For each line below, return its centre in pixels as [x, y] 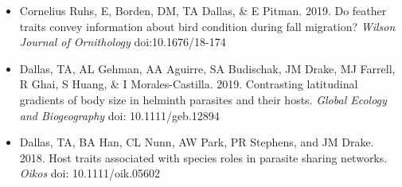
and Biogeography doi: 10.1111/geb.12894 [119, 115]
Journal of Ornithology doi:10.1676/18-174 [123, 42]
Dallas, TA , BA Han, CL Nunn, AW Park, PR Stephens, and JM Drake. [197, 142]
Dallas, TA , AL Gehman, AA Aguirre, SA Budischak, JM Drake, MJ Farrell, [207, 68]
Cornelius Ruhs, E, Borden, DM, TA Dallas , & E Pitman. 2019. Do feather [203, 10]
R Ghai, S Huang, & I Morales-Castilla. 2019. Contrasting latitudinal [189, 84]
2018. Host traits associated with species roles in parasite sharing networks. [203, 157]
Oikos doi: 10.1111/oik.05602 [90, 173]
